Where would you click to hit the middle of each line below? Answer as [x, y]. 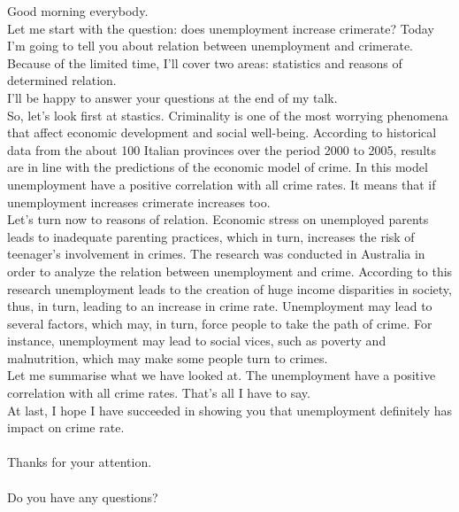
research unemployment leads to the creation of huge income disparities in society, [229, 288]
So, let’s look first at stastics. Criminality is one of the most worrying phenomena [228, 115]
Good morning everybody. [78, 11]
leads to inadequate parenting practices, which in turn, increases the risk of [211, 236]
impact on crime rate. [66, 427]
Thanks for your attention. [80, 462]
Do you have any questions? [83, 496]
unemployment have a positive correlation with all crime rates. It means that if [222, 184]
